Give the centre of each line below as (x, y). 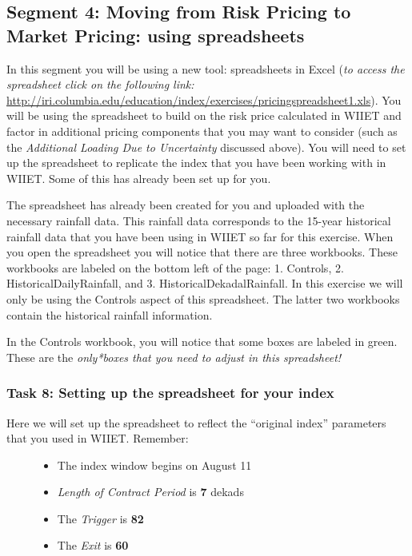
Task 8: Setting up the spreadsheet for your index (170, 393)
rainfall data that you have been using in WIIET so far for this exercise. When (200, 236)
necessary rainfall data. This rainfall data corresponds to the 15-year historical (199, 220)
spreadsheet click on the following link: (100, 84)
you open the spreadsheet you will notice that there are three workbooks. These (202, 252)
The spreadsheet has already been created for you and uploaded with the (186, 205)
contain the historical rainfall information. (110, 314)
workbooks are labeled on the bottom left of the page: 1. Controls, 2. (175, 267)
